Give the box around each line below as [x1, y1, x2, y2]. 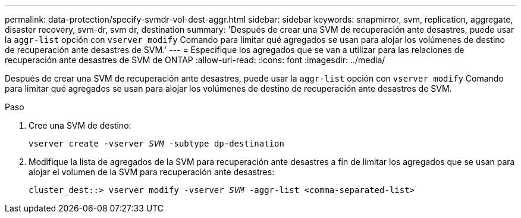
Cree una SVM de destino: [29, 120, 131, 130]
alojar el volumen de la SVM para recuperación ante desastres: [29, 167, 275, 177]
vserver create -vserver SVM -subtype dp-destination [29, 139, 284, 148]
